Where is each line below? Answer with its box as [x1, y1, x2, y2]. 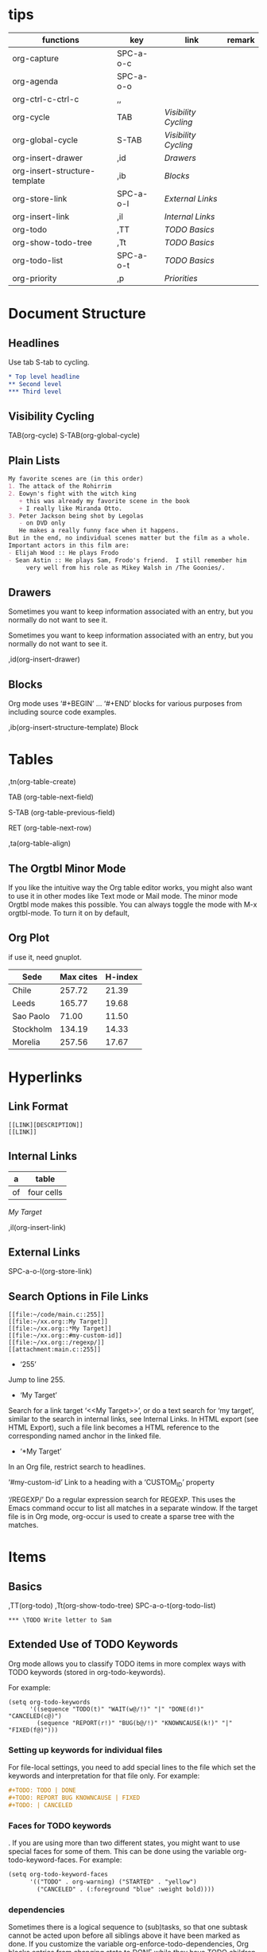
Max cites [59, 971, 98, 982]
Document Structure [8, 305, 146, 323]
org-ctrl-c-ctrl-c [12, 93, 79, 104]
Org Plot [8, 931, 50, 945]
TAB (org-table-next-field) [8, 792, 94, 802]
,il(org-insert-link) [8, 1222, 66, 1232]
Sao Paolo [12, 1010, 50, 1021]
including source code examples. [8, 707, 117, 717]
